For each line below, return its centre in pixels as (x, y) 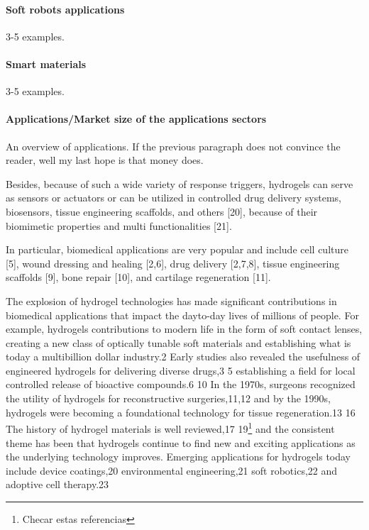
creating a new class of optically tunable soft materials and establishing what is (178, 342)
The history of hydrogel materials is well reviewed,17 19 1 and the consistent (170, 427)
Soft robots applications (65, 9)
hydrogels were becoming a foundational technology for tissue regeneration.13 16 (181, 412)
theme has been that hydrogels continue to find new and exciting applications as (181, 442)
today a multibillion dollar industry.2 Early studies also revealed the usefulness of (183, 357)
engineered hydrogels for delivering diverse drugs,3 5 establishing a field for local (181, 370)
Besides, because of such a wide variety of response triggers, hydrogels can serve (180, 183)
